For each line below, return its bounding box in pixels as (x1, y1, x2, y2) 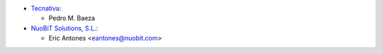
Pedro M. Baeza (48, 14, 96, 23)
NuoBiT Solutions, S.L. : (30, 23, 99, 32)
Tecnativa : (30, 4, 62, 12)
